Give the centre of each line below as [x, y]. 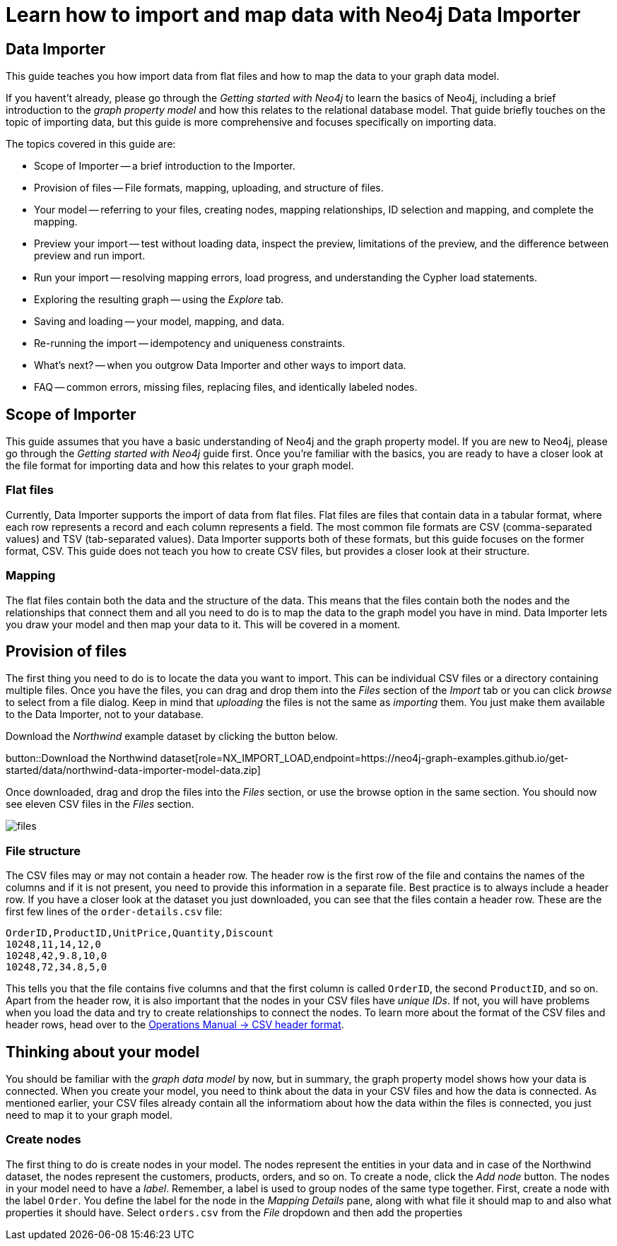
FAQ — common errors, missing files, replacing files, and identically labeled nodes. [226, 387]
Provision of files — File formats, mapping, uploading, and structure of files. [209, 188]
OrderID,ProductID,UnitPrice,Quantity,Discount [140, 933]
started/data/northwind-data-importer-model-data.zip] [133, 770]
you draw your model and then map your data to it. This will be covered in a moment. [203, 624]
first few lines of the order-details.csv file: [114, 912]
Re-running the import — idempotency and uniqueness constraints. [190, 343]
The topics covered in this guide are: [91, 144]
